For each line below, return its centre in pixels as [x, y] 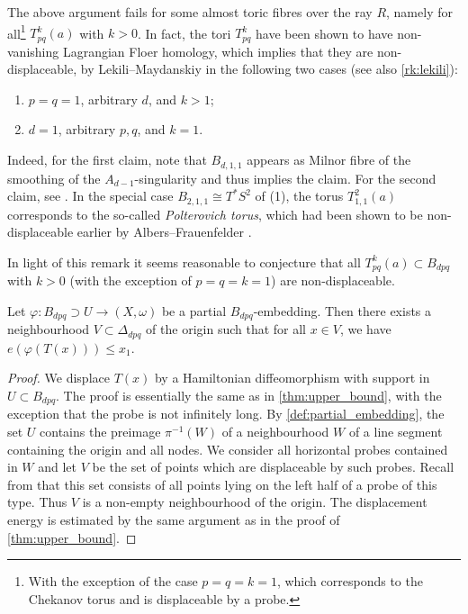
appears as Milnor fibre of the [329, 160]
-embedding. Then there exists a [342, 310]
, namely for [419, 12]
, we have [365, 329]
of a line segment [396, 431]
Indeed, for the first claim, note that [107, 160]
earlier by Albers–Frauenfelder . [164, 232]
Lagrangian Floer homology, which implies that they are [218, 51]
